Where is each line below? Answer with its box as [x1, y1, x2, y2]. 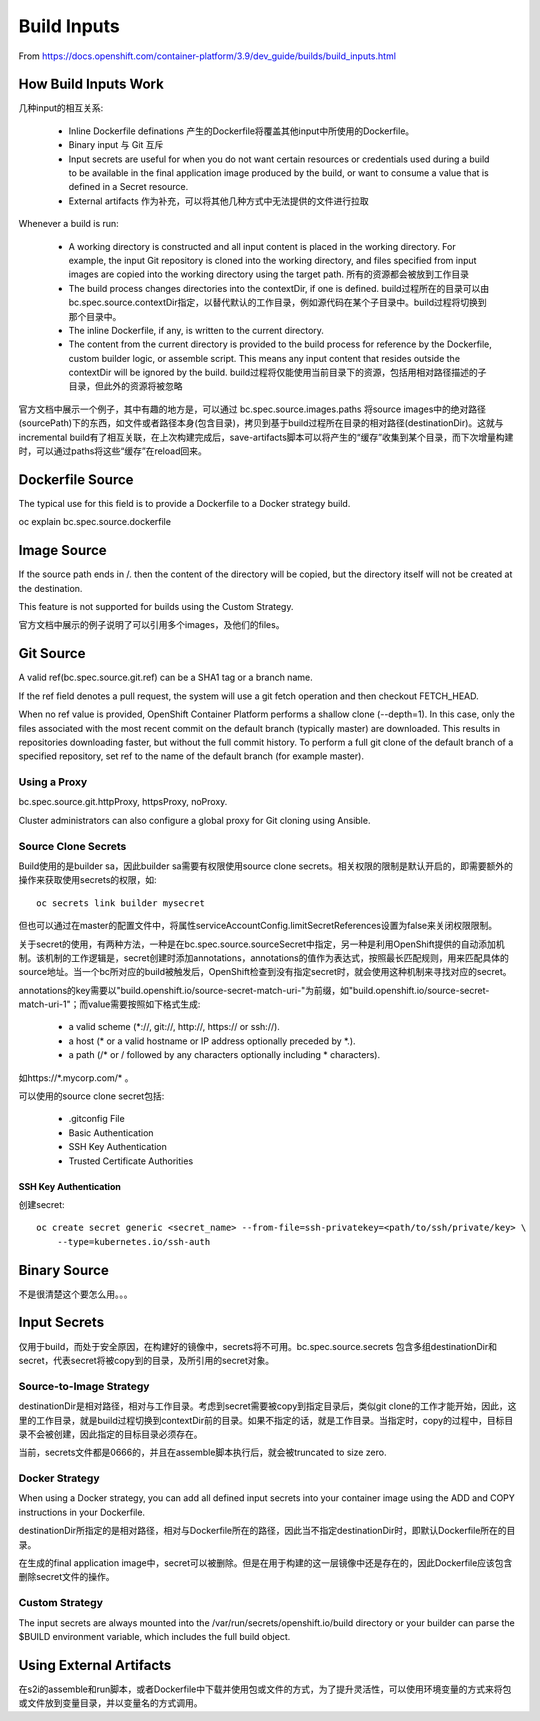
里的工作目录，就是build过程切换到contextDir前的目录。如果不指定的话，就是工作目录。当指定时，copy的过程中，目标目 [18, 1414, 514, 1426]
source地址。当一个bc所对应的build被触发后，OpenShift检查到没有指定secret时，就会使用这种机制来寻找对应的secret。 [18, 966, 512, 978]
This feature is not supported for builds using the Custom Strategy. [18, 601, 294, 613]
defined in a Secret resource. [68, 181, 189, 193]
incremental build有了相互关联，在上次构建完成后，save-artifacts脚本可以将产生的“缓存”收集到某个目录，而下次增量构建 [18, 431, 514, 443]
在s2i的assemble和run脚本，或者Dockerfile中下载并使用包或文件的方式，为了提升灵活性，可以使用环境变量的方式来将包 [18, 1683, 512, 1695]
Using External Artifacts [18, 1656, 172, 1674]
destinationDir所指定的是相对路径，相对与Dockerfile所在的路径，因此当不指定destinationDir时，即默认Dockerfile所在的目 [18, 1525, 516, 1537]
